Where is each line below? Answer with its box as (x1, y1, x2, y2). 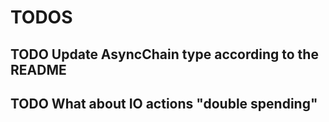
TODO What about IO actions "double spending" (10, 95, 318, 112)
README (10, 61, 67, 78)
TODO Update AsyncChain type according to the (10, 46, 319, 63)
